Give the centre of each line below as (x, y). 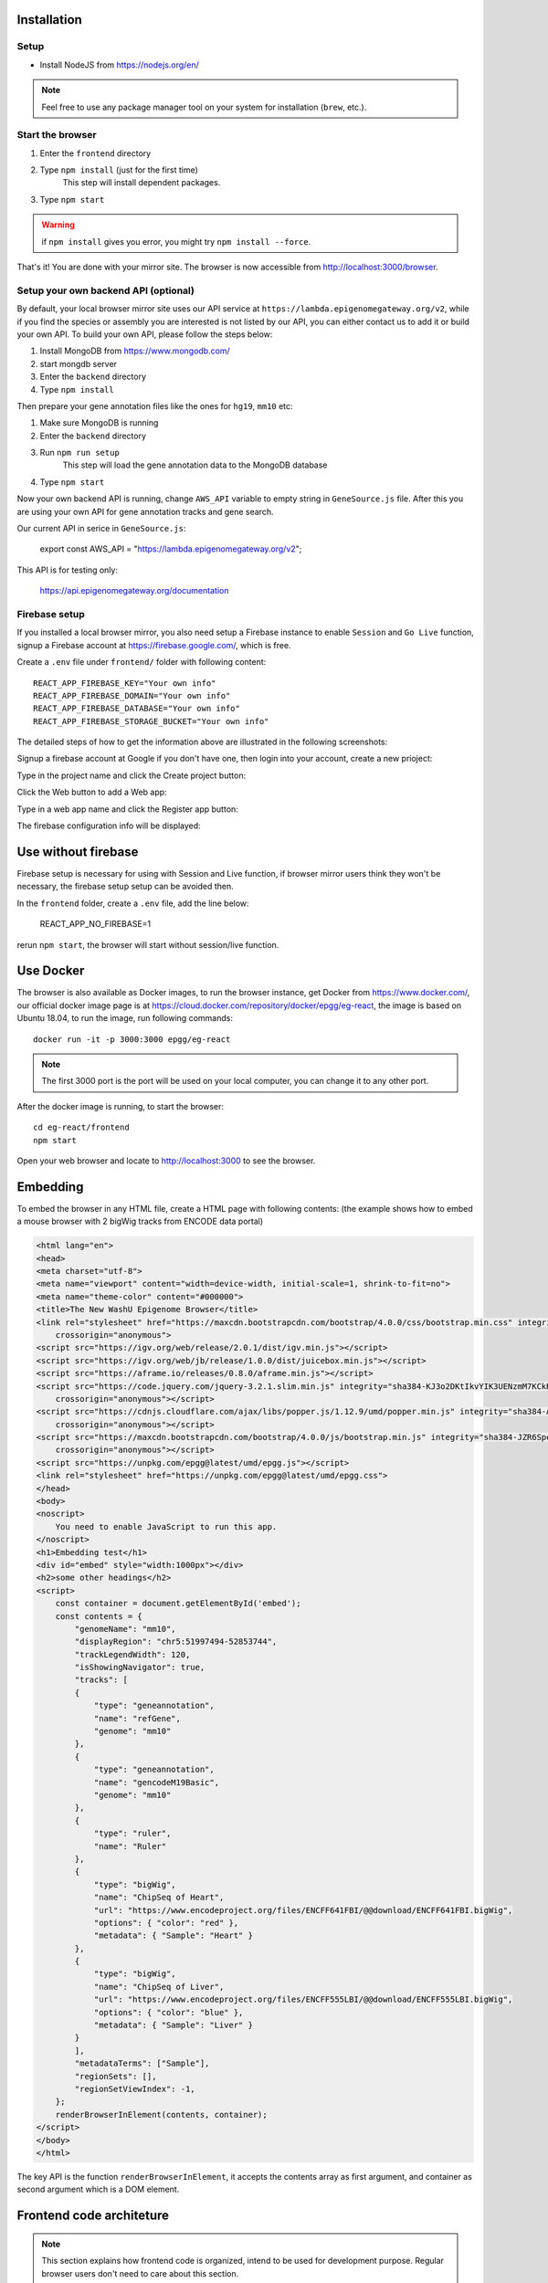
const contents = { (99, 1616)
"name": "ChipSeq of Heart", (159, 1898)
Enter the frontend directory (95, 153)
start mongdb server (79, 363)
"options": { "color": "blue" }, (169, 2012)
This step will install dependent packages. (142, 183)
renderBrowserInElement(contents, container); (162, 2115)
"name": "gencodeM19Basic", (156, 1782)
